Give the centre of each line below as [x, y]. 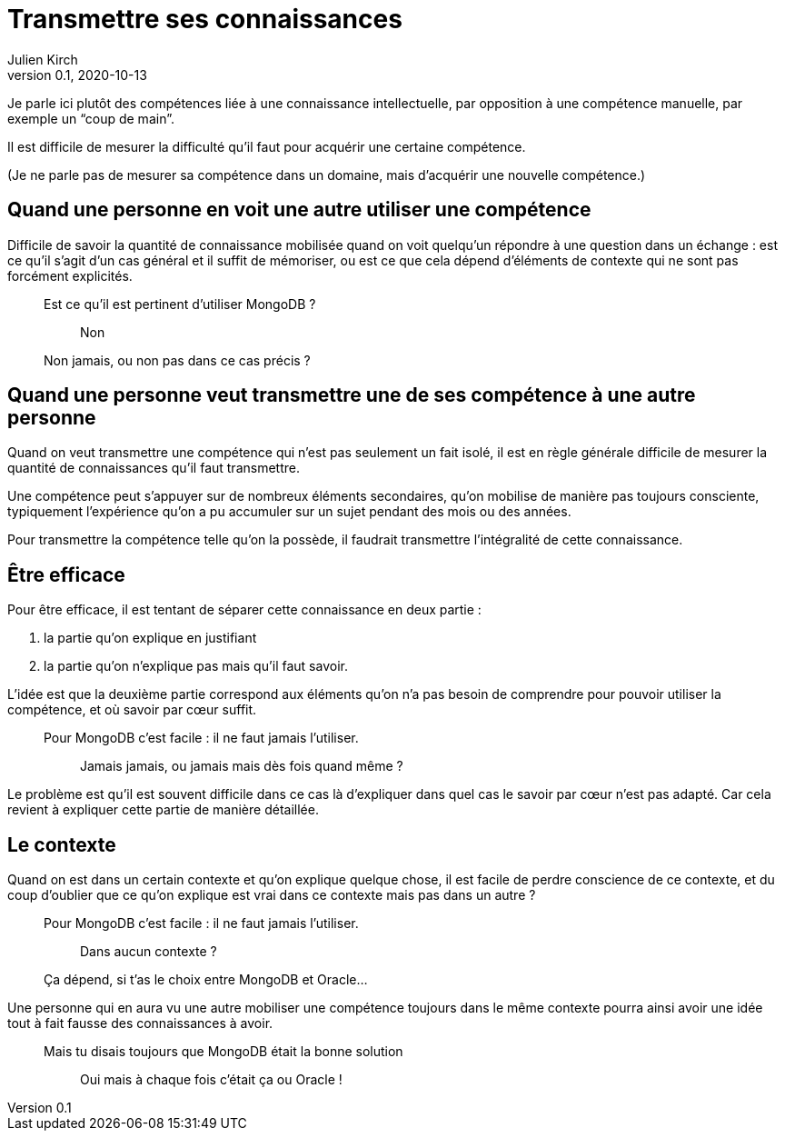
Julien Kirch [43, 59]
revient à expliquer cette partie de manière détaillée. [163, 810]
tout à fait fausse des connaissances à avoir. [140, 1023]
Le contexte [62, 844]
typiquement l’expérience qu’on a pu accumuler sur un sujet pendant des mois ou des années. [289, 512]
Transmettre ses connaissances [205, 19]
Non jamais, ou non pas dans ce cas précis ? [177, 360]
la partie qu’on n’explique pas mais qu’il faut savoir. [196, 666]
